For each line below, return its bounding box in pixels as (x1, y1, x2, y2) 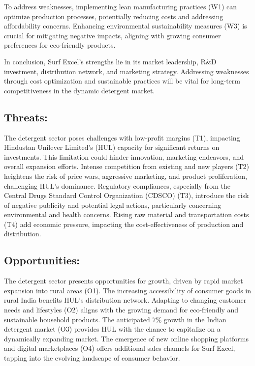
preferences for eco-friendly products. (4, 40, 116, 50)
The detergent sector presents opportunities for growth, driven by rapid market (4, 276, 243, 286)
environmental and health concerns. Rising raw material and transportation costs (4, 209, 249, 220)
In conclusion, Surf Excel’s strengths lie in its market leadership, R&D (4, 56, 217, 66)
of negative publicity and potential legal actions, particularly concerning (4, 199, 222, 210)
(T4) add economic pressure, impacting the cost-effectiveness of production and (4, 219, 244, 229)
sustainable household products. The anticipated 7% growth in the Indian (4, 314, 226, 324)
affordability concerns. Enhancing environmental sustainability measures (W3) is (4, 21, 247, 31)
